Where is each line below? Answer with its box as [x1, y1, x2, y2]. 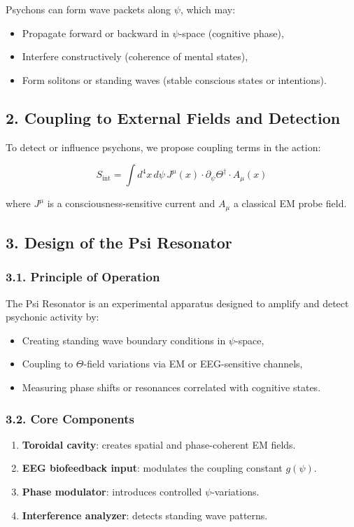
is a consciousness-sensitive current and [47, 196, 215, 211]
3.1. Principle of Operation [6, 268, 160, 286]
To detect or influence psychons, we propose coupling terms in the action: [6, 139, 321, 154]
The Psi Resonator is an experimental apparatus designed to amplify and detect [6, 295, 349, 310]
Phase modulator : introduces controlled [22, 484, 202, 498]
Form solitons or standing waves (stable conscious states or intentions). [22, 72, 327, 87]
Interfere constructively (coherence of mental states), [22, 49, 248, 64]
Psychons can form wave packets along [6, 2, 171, 16]
